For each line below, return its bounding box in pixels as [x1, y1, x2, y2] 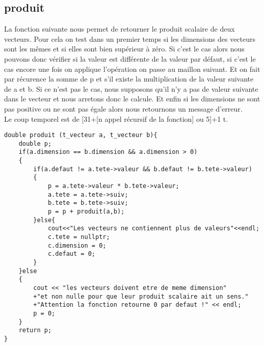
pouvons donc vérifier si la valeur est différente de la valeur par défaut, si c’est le [4, 53, 256, 64]
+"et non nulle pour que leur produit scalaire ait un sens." [33, 292, 249, 300]
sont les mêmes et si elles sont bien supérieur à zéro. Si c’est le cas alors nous [4, 43, 245, 54]
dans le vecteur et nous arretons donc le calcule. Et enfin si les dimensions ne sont [4, 93, 260, 104]
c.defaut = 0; [47, 250, 95, 258]
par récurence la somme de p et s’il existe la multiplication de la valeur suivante [4, 73, 254, 84]
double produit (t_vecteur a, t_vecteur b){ [4, 131, 157, 139]
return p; [18, 327, 52, 334]
